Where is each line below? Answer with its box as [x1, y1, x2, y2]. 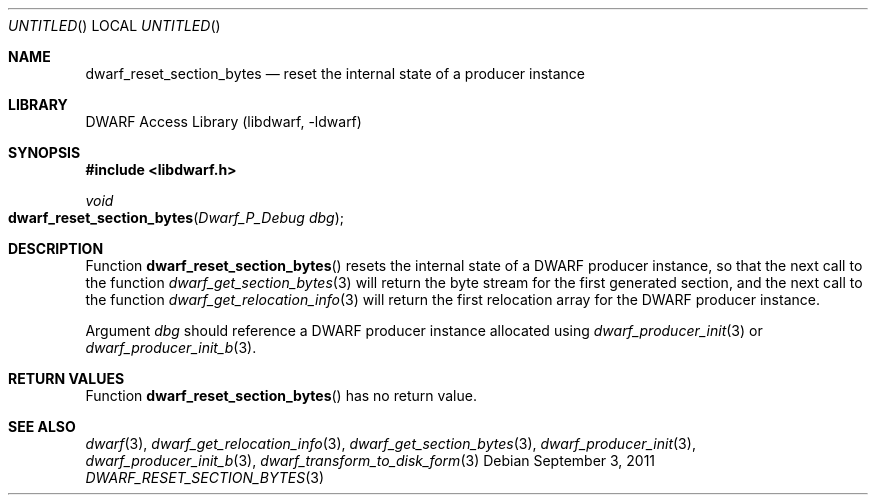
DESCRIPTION [8, 240, 104, 257]
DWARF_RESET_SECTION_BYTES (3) [85, 469, 325, 486]
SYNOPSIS [8, 144, 81, 161]
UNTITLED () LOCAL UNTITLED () [8, 17, 221, 34]
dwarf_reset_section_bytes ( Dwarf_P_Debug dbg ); [8, 209, 344, 226]
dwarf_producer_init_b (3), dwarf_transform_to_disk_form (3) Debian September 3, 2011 [85, 452, 656, 469]
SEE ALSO [8, 418, 76, 435]
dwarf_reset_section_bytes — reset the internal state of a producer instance [85, 65, 586, 82]
